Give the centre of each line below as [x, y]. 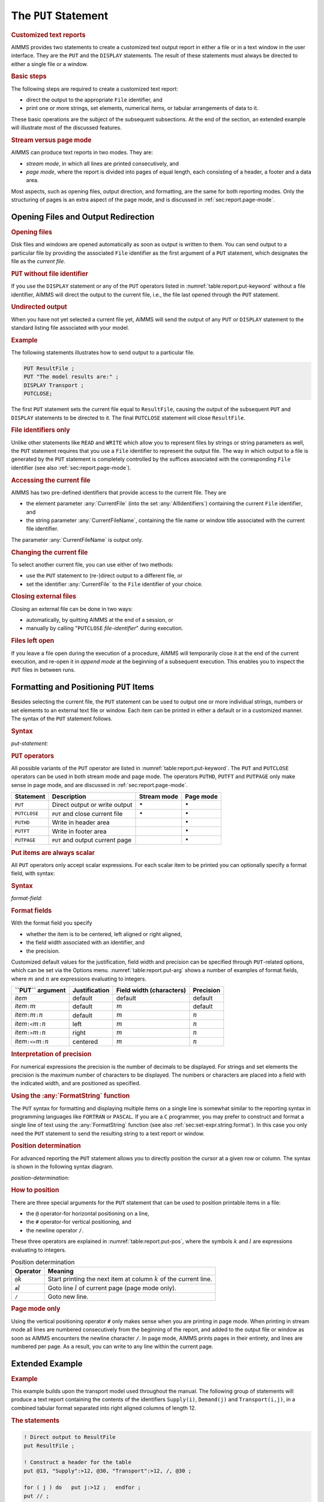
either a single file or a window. [49, 64]
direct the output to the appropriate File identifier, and [94, 100]
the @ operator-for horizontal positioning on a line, [88, 1213]
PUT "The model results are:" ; [71, 377]
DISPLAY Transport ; [54, 385]
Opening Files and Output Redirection [83, 217]
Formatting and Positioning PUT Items [82, 687]
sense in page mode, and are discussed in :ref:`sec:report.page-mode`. [100, 785]
